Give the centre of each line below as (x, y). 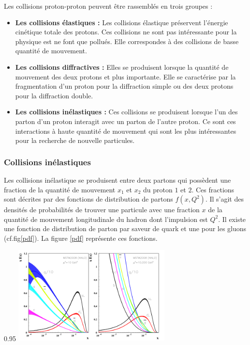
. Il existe (232, 219)
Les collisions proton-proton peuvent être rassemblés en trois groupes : (108, 6)
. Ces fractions (213, 189)
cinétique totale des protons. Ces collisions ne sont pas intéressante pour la (126, 32)
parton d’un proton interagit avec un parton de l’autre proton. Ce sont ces (125, 121)
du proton (158, 189)
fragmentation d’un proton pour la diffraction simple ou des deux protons (124, 86)
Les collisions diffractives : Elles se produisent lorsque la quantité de (122, 67)
